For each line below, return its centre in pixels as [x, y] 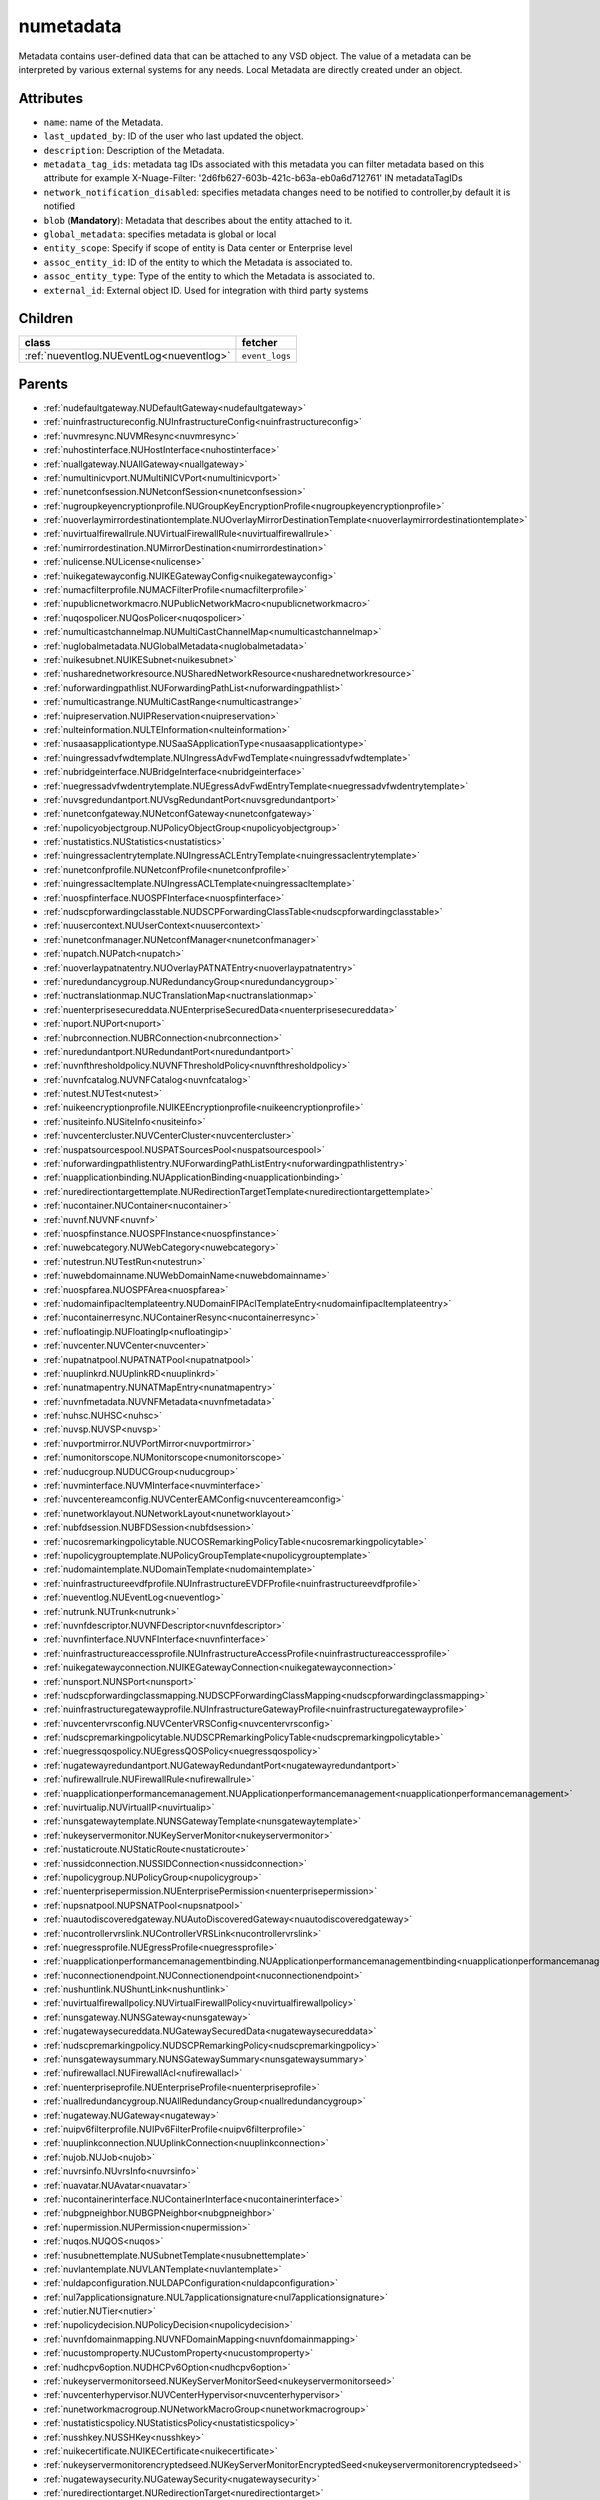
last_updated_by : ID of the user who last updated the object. [173, 136]
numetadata [70, 26]
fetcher [259, 343]
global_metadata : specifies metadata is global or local [160, 234]
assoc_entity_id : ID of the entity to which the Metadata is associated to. [198, 262]
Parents [43, 383]
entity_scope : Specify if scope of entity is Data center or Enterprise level [198, 248]
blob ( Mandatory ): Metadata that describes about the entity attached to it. [198, 220]
